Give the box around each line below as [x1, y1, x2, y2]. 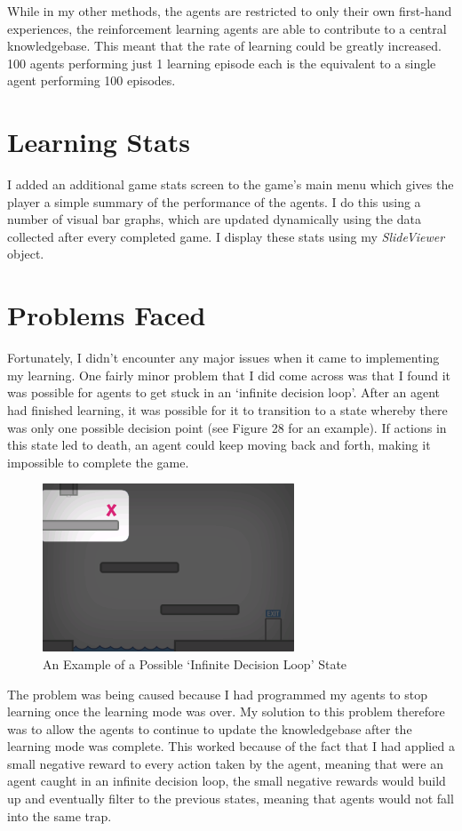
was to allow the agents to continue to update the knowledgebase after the [7, 719, 412, 738]
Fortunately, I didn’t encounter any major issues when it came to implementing [7, 348, 440, 367]
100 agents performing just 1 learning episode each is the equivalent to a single [7, 53, 436, 72]
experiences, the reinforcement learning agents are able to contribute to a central [7, 19, 447, 37]
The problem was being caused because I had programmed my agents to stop [7, 684, 427, 703]
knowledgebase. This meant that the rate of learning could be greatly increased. [7, 36, 442, 55]
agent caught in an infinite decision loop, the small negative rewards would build [7, 771, 446, 790]
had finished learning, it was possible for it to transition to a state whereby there [7, 400, 448, 419]
